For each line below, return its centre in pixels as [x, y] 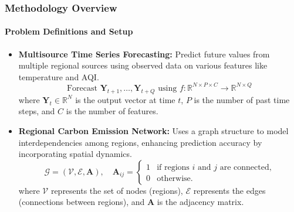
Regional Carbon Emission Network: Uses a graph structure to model [153, 130]
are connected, [246, 167]
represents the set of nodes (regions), [117, 190]
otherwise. [175, 178]
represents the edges [229, 190]
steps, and [37, 111]
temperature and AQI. [59, 76]
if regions [173, 167]
